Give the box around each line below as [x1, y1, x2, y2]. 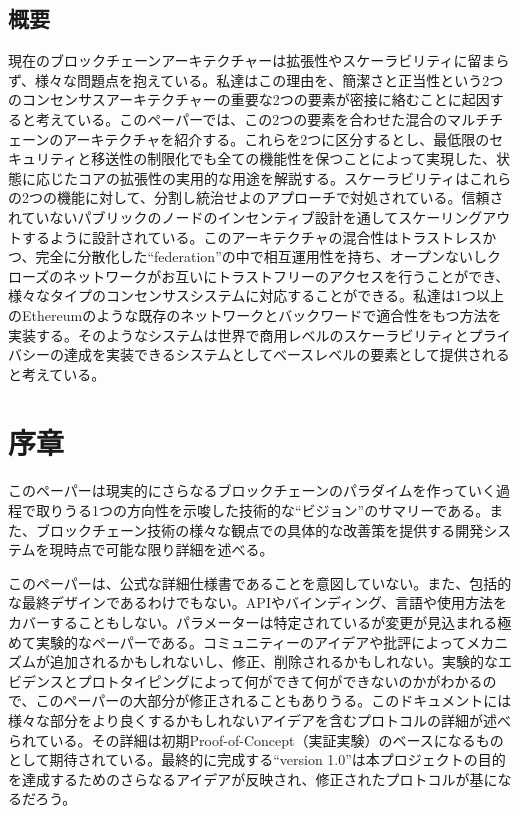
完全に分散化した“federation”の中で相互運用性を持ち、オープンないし [35, 246, 487, 267]
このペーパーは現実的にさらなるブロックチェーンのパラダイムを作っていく [8, 480, 496, 501]
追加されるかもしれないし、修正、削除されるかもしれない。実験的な [49, 651, 498, 672]
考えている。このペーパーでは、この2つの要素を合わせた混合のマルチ [35, 108, 490, 129]
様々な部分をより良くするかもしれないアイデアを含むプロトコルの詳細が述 [8, 709, 498, 730]
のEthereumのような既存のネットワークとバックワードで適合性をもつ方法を [8, 304, 502, 325]
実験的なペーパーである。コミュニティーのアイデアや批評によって [35, 631, 467, 652]
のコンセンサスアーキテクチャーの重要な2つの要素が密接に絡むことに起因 [8, 89, 490, 110]
